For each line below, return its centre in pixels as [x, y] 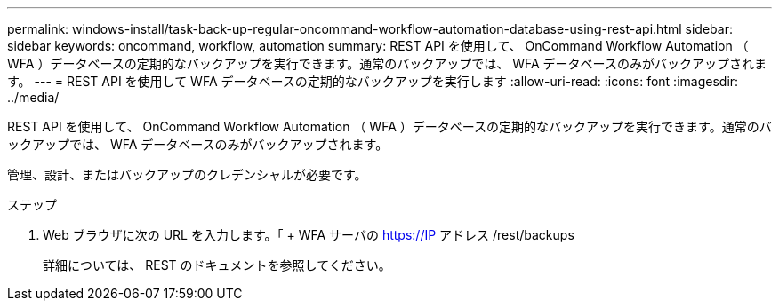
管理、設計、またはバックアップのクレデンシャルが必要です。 [187, 174]
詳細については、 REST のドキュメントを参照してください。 [217, 265]
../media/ [33, 97]
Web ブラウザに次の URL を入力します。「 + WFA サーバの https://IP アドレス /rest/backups [309, 235]
